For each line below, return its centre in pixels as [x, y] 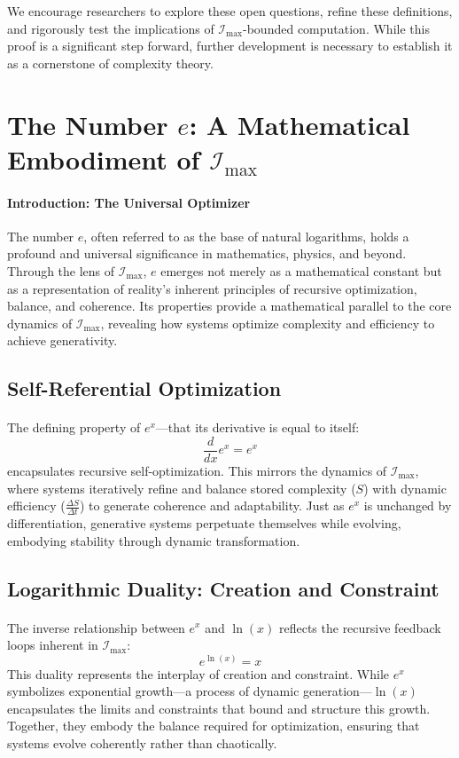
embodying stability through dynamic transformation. [154, 540]
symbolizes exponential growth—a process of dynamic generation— [190, 691]
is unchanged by [408, 505]
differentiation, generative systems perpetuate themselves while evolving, [204, 522]
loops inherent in [53, 645]
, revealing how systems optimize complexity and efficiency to [268, 323]
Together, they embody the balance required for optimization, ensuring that [214, 726]
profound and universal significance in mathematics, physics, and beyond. [207, 253]
